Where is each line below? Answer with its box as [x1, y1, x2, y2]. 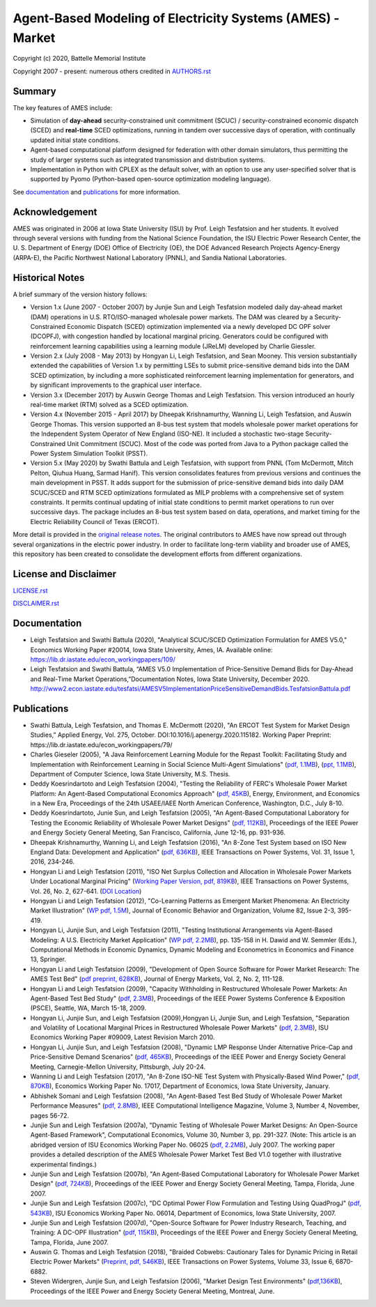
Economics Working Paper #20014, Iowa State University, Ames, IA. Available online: [30, 645, 273, 654]
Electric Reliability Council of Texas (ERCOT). [30, 517, 159, 526]
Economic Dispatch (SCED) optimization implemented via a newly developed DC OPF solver [67, 322, 331, 330]
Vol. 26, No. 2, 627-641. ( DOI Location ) [30, 887, 142, 895]
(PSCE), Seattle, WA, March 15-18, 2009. [30, 1004, 146, 1012]
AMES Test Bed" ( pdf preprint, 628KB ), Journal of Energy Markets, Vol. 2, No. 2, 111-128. [30, 974, 285, 983]
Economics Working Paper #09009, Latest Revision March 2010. [30, 1033, 215, 1041]
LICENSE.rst [13, 586, 48, 595]
